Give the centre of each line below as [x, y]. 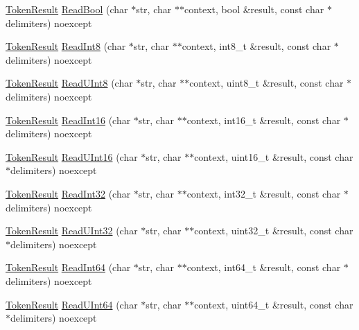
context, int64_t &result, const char [264, 267]
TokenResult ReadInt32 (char [68, 193]
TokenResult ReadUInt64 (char [72, 304]
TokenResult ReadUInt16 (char [72, 156]
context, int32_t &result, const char [264, 193]
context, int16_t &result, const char [264, 120]
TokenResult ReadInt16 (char [68, 120]
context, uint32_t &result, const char [274, 231]
